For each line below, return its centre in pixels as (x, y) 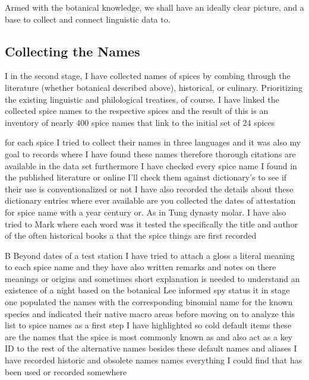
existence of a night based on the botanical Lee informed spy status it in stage (147, 290)
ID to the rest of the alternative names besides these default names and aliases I (151, 348)
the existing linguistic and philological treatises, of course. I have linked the (142, 99)
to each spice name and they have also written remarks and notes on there (141, 267)
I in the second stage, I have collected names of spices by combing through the (148, 76)
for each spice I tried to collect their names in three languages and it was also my (153, 142)
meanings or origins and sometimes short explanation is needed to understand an (152, 278)
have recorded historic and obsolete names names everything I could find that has (154, 360)
